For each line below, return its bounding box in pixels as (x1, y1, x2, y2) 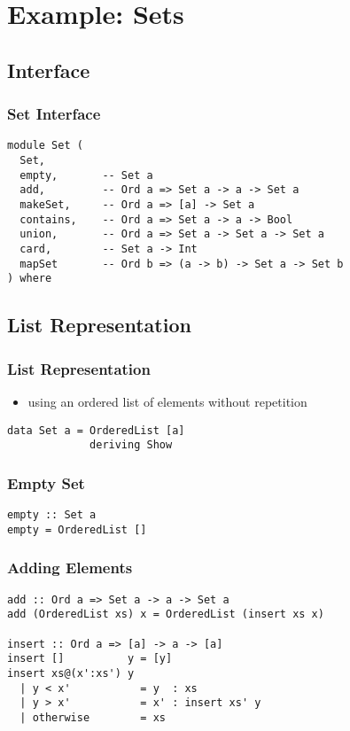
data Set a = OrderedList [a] (7, 424, 185, 437)
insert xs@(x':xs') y (7, 666, 135, 680)
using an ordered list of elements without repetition (27, 392, 307, 410)
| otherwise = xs (19, 711, 166, 724)
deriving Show (89, 439, 173, 452)
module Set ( (7, 139, 83, 152)
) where (7, 272, 52, 285)
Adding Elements (7, 556, 133, 579)
